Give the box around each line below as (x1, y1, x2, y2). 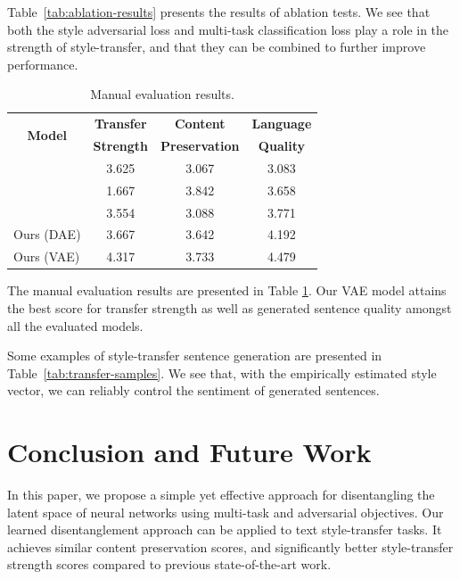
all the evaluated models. (7, 316, 144, 335)
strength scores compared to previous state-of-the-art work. (7, 555, 332, 574)
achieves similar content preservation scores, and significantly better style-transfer (7, 537, 454, 556)
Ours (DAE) (13, 225, 81, 244)
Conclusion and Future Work (7, 434, 372, 470)
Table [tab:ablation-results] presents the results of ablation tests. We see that (7, 3, 431, 21)
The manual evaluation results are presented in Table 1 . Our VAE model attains (7, 281, 447, 300)
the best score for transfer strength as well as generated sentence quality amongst (7, 298, 452, 317)
